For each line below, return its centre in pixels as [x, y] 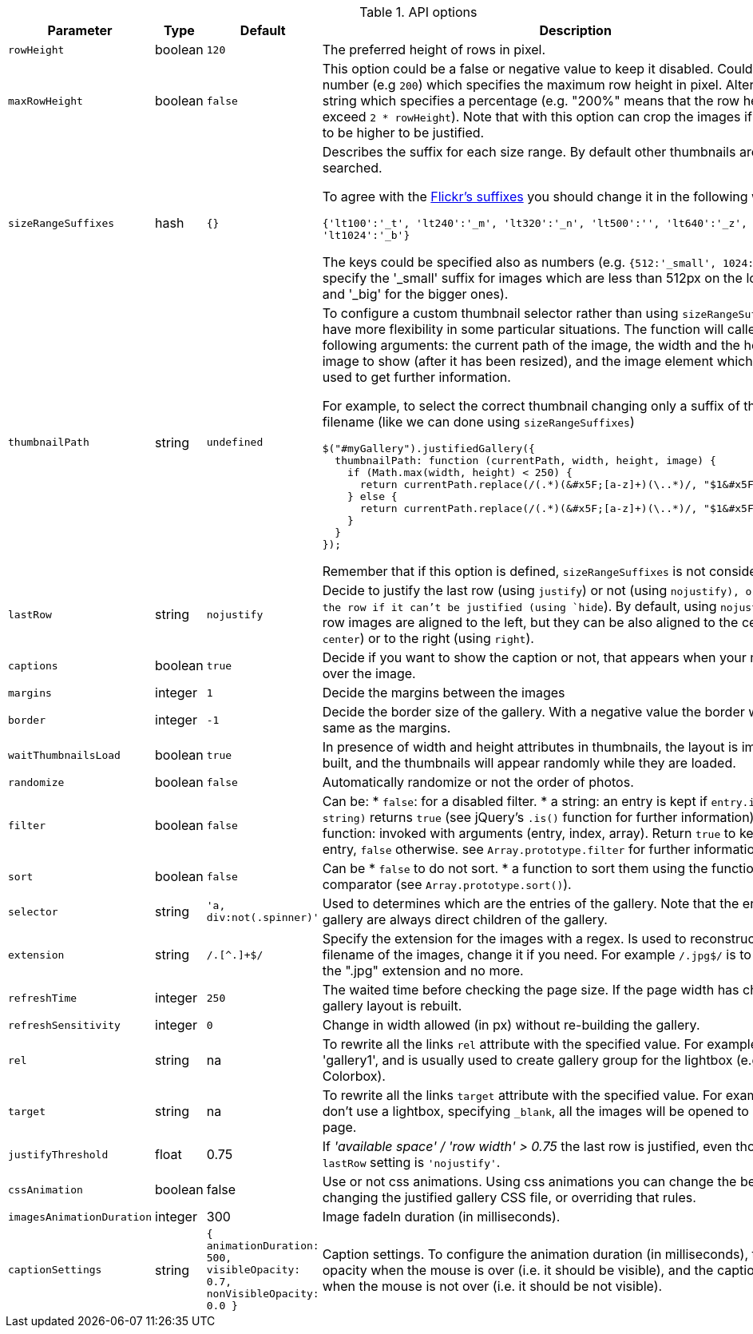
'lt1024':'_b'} [366, 235]
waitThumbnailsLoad [64, 755]
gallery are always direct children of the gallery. [465, 919]
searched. [352, 168]
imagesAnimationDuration [80, 1217]
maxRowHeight [46, 101]
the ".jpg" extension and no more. [423, 971]
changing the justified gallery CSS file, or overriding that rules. [509, 1197]
